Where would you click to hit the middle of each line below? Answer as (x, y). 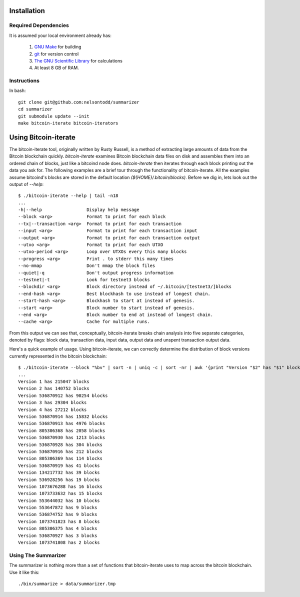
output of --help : (26, 184)
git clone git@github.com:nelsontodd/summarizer (79, 102)
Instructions (24, 81)
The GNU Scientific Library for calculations (78, 60)
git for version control (56, 54)
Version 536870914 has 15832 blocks (63, 417)
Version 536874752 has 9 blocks (58, 514)
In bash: (17, 90)
